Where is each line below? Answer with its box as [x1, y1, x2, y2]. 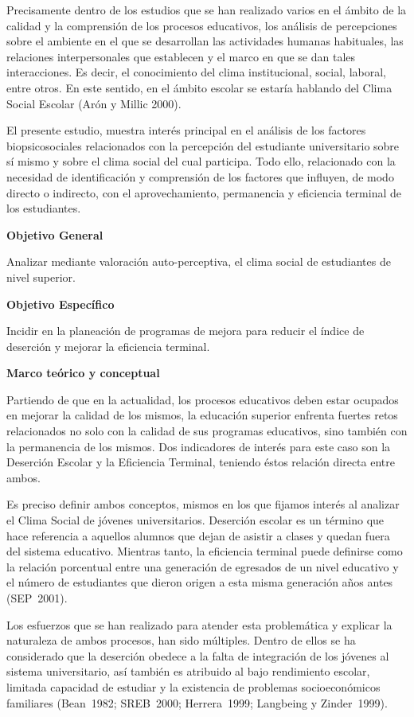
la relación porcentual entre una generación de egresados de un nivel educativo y [6, 558, 399, 575]
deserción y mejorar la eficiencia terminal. [6, 337, 210, 354]
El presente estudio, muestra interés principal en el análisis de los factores [6, 122, 366, 138]
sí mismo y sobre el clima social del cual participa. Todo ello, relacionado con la [6, 153, 396, 170]
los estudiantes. [6, 200, 81, 216]
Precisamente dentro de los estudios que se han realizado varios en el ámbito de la [6, 2, 407, 18]
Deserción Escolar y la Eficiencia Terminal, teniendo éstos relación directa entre [6, 454, 395, 470]
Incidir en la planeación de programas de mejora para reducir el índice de [6, 322, 365, 339]
